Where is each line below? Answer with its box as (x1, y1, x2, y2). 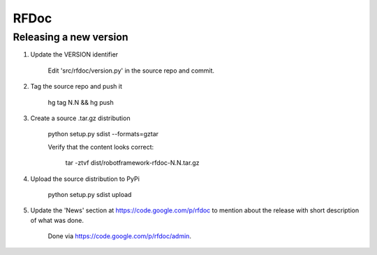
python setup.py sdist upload (47, 190, 132, 198)
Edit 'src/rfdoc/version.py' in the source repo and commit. (47, 66, 215, 75)
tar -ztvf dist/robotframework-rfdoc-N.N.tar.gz (65, 159, 200, 167)
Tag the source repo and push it (30, 82, 122, 91)
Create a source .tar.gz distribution (30, 114, 131, 122)
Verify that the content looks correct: (47, 143, 154, 151)
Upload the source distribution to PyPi (30, 175, 140, 183)
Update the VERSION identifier (30, 50, 119, 59)
